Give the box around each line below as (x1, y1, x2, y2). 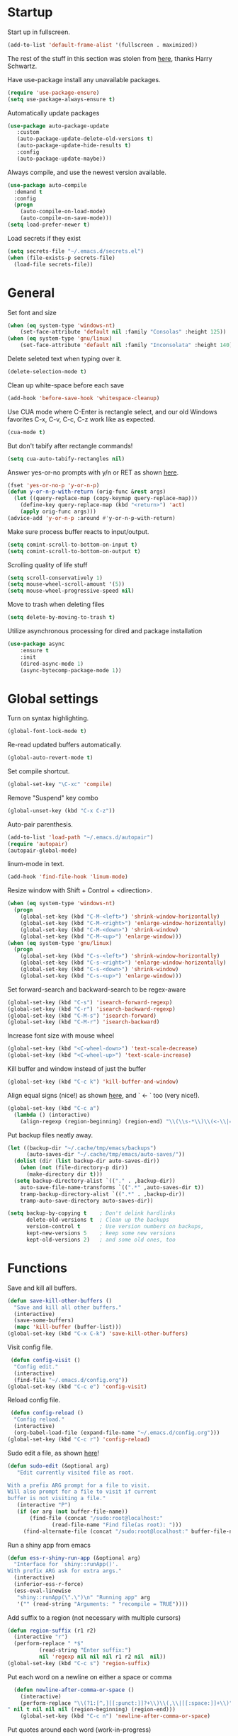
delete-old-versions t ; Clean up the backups (25, 1216, 170, 1224)
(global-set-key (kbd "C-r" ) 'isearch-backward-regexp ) (7, 1005, 176, 1013)
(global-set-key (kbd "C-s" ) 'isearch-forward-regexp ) (7, 999, 173, 1006)
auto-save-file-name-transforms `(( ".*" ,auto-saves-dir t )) (20, 1184, 204, 1191)
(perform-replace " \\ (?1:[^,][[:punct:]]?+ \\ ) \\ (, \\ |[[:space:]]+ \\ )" (20, 1699, 233, 1707)
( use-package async (7, 640, 65, 647)
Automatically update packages (7, 108, 100, 117)
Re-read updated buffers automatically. (7, 741, 122, 749)
